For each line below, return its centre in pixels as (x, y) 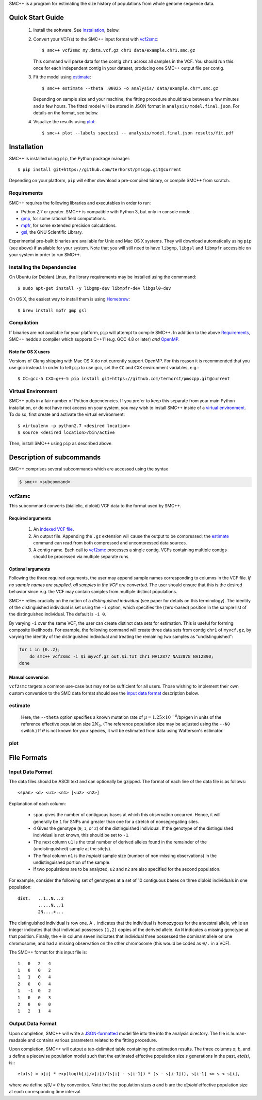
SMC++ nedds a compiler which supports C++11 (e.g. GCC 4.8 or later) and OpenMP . (94, 339)
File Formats (28, 757)
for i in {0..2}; (40, 650)
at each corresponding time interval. (45, 1092)
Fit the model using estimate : (62, 77)
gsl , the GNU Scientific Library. (52, 232)
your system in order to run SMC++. (45, 255)
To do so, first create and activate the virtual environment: (67, 414)
